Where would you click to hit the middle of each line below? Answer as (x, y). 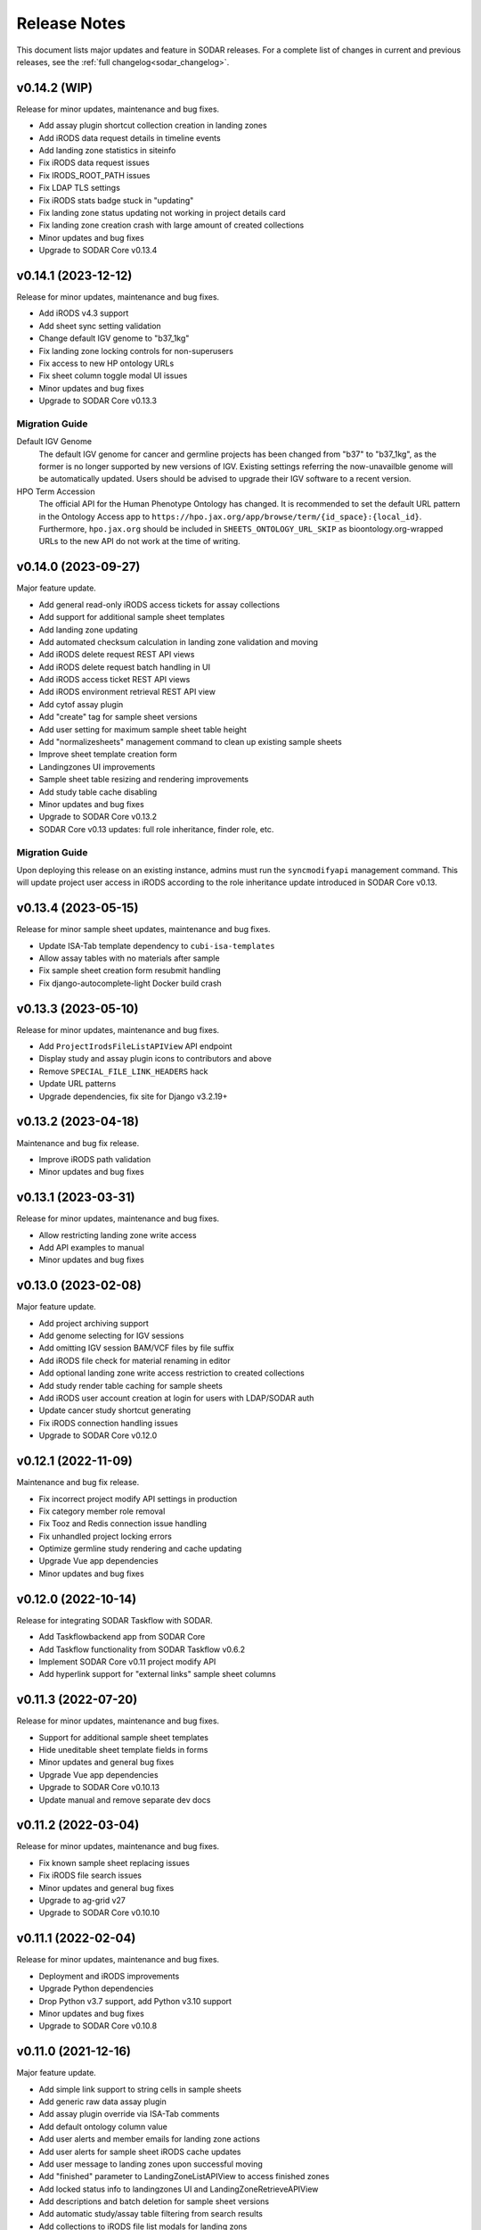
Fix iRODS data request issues (94, 163)
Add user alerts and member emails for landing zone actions (149, 2139)
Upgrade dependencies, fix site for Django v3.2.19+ (133, 1096)
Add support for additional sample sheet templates (132, 617)
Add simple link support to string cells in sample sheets (140, 2089)
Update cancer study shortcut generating (115, 1410)
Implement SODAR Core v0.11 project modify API (127, 1661)
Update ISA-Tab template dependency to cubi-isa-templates (157, 946)
